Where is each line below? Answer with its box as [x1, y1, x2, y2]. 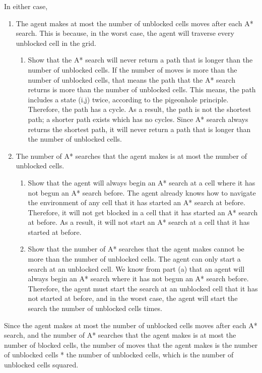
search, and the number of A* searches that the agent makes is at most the [4, 330, 236, 340]
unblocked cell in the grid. [16, 37, 96, 48]
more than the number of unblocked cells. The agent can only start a [28, 254, 241, 264]
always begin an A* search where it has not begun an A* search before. [28, 273, 249, 284]
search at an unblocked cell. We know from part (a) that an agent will [28, 263, 245, 274]
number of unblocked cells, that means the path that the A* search [28, 74, 235, 85]
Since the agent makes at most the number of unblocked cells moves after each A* [4, 320, 257, 330]
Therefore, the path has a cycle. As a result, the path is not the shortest [28, 104, 251, 114]
